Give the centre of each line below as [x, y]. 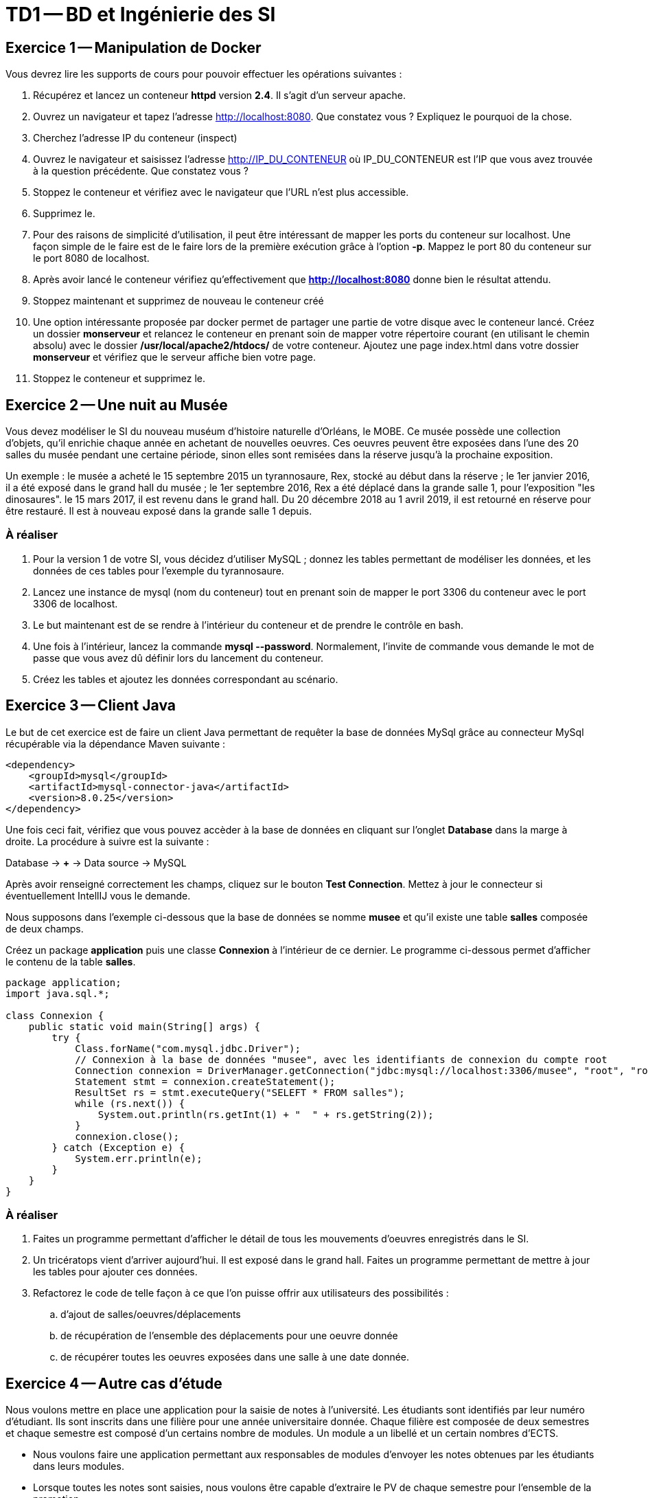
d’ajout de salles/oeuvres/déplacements [151, 1315]
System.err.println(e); [139, 1158]
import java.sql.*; [58, 993]
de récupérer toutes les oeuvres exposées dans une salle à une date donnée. [235, 1357]
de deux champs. [45, 928]
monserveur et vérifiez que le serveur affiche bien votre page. [175, 357]
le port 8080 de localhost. [91, 258]
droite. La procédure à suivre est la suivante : [107, 841]
